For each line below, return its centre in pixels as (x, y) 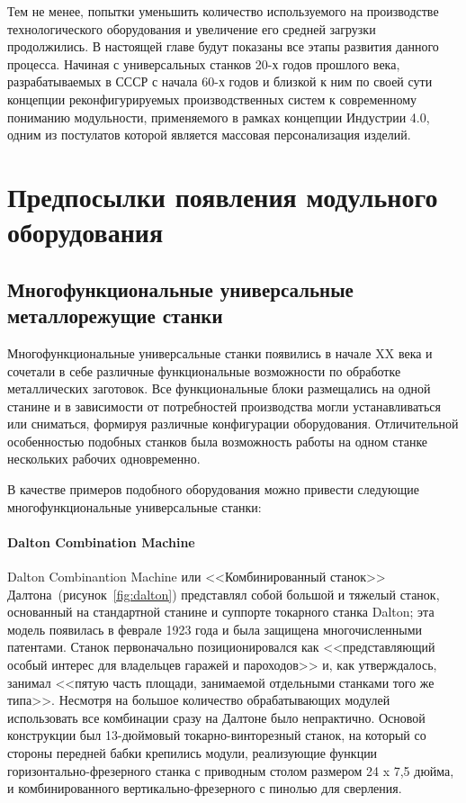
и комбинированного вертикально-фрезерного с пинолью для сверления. (205, 788)
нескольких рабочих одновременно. (104, 459)
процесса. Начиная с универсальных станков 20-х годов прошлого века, (204, 63)
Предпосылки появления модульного (223, 196)
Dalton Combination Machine (101, 541)
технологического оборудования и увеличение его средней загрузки (192, 28)
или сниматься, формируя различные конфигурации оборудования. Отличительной (233, 424)
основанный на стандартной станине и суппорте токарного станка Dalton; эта (221, 612)
